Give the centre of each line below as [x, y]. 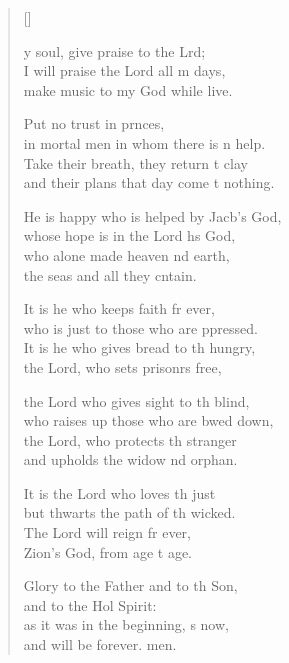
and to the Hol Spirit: [90, 604]
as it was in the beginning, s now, [126, 624]
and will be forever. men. [100, 644]
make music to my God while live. [128, 89]
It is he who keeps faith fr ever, [119, 308]
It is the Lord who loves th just [119, 492]
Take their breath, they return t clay [135, 162]
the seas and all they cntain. [110, 274]
